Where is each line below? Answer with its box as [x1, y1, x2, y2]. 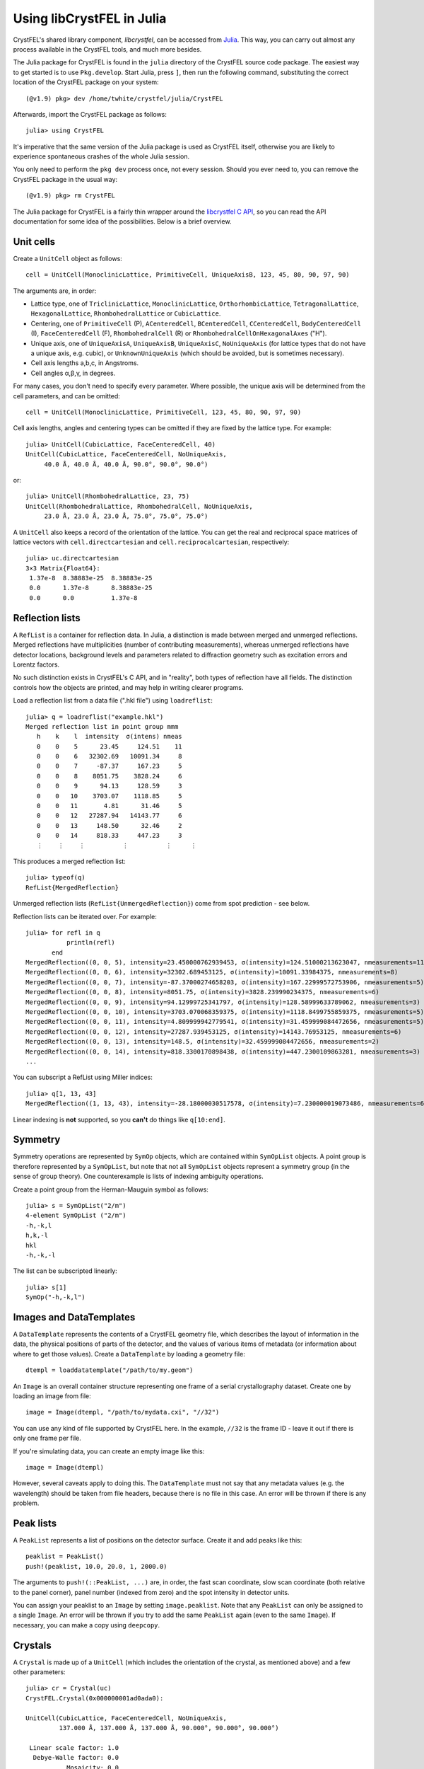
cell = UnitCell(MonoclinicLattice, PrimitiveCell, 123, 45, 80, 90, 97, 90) [25, 408, 302, 416]
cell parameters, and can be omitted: [13, 391, 120, 400]
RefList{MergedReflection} [25, 883, 119, 892]
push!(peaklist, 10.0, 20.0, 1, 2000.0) [25, 1562, 167, 1570]
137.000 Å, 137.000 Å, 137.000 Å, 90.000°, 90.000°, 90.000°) [59, 1724, 279, 1732]
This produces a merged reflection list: [13, 857, 126, 865]
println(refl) [66, 938, 116, 947]
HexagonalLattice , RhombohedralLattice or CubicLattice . [30, 309, 221, 318]
